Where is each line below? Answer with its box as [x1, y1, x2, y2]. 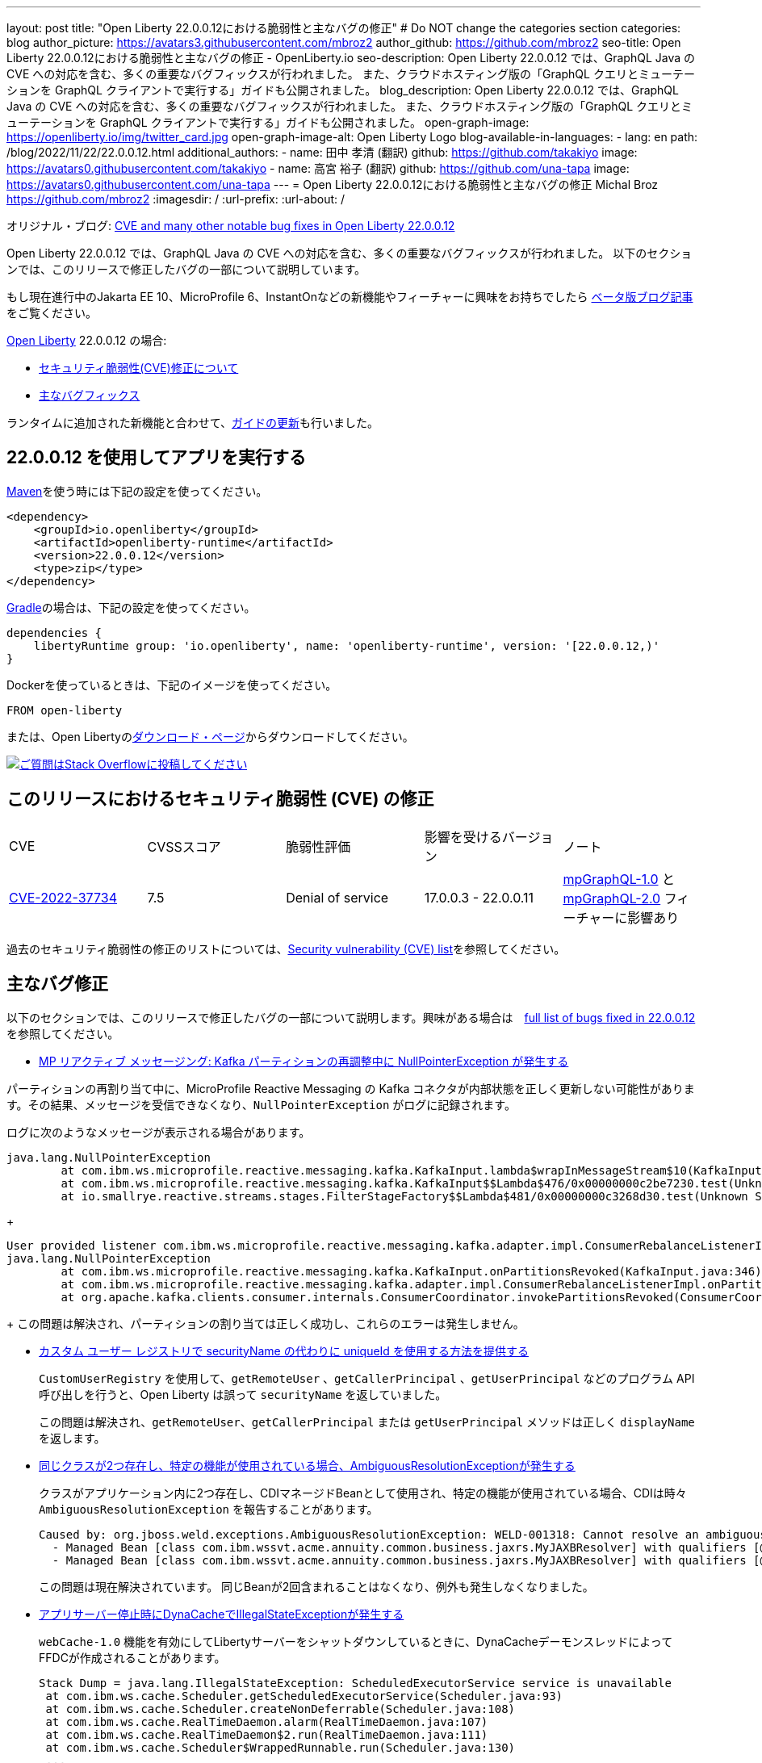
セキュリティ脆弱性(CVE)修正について [39, 361, 239, 375]
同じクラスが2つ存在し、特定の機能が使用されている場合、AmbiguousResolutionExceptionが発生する [39, 1458, 576, 1472]
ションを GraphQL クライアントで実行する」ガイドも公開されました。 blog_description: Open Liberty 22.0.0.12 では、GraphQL [6, 83, 679, 97]
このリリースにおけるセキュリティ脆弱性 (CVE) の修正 [6, 789, 434, 810]
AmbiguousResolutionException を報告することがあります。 [39, 1501, 379, 1516]
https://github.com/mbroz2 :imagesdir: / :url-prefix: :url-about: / [6, 192, 345, 206]
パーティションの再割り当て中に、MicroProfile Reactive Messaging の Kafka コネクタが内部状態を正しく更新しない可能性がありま [6, 1081, 695, 1095]
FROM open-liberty [6, 703, 123, 717]
